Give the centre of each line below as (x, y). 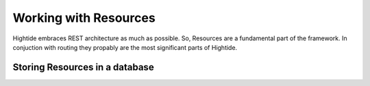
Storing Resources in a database (83, 67)
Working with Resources (84, 18)
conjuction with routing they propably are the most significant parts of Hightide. (125, 47)
